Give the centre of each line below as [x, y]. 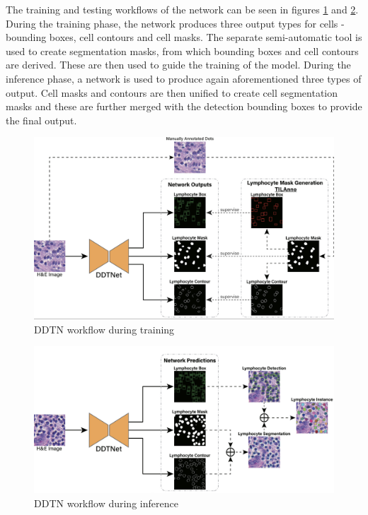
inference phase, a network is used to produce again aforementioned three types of [184, 78]
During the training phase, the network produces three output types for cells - [175, 23]
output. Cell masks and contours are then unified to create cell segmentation [172, 92]
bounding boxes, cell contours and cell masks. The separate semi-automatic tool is [184, 37]
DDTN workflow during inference [106, 503]
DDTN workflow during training [104, 329]
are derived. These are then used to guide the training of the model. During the [178, 65]
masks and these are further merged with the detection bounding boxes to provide [184, 106]
